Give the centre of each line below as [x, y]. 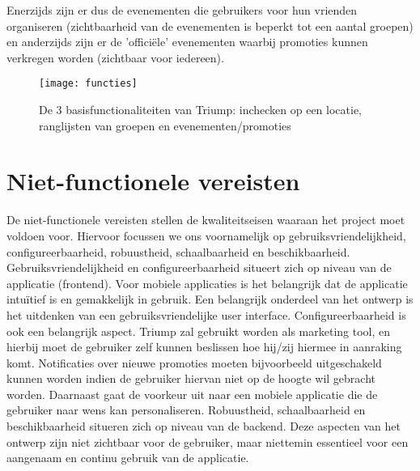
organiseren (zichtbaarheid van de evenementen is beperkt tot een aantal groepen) [210, 25]
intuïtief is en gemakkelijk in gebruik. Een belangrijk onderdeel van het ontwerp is [210, 299]
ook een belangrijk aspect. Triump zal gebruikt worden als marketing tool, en [199, 331]
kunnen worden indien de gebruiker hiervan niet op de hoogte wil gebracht [191, 378]
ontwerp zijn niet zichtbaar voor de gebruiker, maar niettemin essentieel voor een [208, 441]
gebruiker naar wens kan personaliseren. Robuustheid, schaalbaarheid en [186, 410]
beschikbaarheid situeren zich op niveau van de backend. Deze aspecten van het [204, 426]
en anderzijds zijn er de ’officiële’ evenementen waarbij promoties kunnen [187, 42]
